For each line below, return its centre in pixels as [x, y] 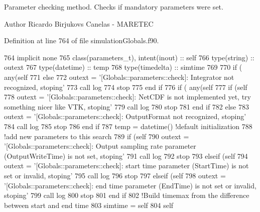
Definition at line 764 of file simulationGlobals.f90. [82, 40]
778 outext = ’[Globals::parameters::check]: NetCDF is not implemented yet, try [127, 97]
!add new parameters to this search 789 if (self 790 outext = [97, 136]
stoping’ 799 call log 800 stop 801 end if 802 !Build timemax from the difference [127, 195]
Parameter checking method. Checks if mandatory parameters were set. [114, 7]
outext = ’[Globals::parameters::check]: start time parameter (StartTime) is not [126, 166]
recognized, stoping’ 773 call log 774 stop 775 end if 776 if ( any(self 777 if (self [126, 87]
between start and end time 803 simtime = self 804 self [89, 205]
